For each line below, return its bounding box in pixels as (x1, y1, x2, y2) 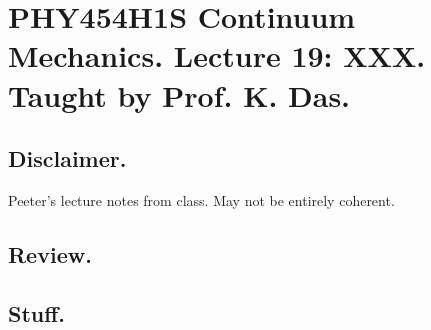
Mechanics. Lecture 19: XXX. (8, 35, 426, 76)
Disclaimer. (8, 143, 127, 174)
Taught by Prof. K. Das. (8, 74, 351, 115)
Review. (8, 238, 92, 269)
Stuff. (8, 297, 66, 328)
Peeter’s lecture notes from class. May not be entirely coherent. (8, 189, 395, 210)
